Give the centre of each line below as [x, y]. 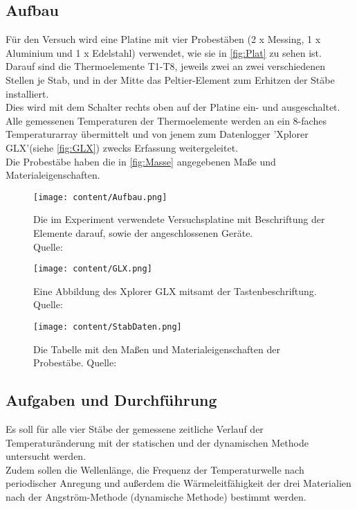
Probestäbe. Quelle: [75, 363]
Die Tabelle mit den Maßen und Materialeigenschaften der [157, 349]
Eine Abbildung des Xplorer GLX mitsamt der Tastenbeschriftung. [175, 291]
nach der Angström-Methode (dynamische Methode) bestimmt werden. [156, 497]
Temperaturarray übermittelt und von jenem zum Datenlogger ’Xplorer [157, 134]
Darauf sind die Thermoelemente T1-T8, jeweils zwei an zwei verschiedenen [166, 66]
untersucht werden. [46, 456]
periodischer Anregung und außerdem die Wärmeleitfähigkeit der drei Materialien [178, 483]
